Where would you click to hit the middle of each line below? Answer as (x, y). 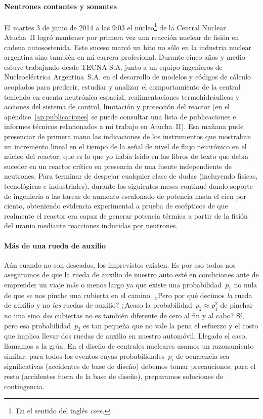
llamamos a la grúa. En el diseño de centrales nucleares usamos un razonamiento (129, 346)
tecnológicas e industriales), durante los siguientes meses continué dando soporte (128, 185)
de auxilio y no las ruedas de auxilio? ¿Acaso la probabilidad (98, 305)
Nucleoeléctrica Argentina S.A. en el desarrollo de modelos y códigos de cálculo (128, 77)
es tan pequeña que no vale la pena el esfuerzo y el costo (171, 325)
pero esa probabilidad (38, 325)
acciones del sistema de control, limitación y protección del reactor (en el (117, 107)
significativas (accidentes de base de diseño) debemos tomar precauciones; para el (130, 366)
